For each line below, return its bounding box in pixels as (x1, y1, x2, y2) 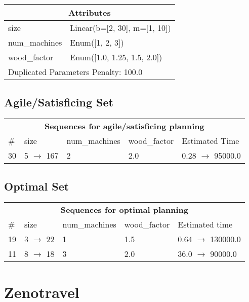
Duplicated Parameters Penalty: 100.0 (8, 66, 143, 78)
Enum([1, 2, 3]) (70, 36, 124, 48)
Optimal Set (4, 178, 69, 194)
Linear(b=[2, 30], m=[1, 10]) (70, 22, 171, 33)
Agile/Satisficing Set (4, 94, 113, 110)
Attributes (68, 7, 111, 18)
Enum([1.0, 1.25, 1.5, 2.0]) (70, 51, 162, 63)
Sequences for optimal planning (60, 204, 188, 216)
